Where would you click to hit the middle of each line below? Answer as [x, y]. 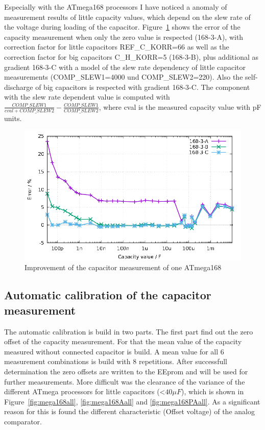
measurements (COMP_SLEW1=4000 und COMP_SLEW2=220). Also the [124, 77]
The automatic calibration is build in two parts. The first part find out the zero [129, 331]
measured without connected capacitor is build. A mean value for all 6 [114, 351]
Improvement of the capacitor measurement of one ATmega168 [123, 267]
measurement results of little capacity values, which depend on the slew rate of [127, 17]
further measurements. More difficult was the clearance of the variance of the [125, 381]
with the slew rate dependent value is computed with [87, 97]
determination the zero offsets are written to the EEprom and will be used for [126, 371]
